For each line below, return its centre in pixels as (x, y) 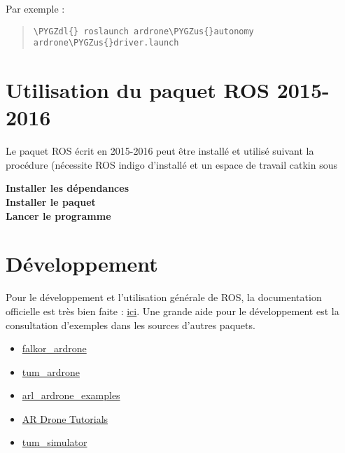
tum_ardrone (51, 371)
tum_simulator (55, 442)
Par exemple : (35, 8)
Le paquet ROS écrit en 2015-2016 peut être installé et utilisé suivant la (160, 151)
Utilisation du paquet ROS (138, 90)
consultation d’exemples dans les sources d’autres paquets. (131, 325)
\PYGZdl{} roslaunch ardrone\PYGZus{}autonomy (143, 31)
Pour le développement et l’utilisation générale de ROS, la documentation (164, 297)
